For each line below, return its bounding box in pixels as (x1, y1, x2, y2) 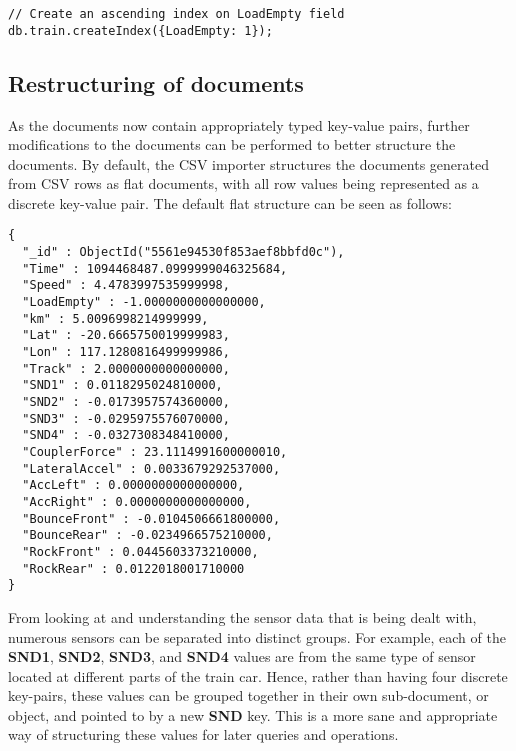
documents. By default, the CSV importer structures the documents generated (8, 153, 489, 174)
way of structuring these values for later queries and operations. (8, 724, 399, 745)
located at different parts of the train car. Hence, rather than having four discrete (8, 665, 508, 686)
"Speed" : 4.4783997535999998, (22, 278, 230, 293)
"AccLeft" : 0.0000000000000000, (22, 478, 245, 493)
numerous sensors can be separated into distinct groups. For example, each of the (8, 626, 506, 647)
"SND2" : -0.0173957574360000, (22, 395, 230, 410)
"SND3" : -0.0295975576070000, (22, 411, 230, 426)
